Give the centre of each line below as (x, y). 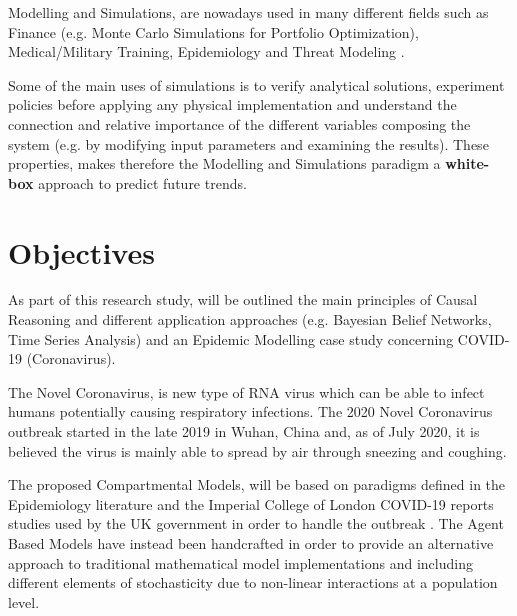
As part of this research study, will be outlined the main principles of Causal (243, 299)
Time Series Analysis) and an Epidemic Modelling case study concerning (231, 338)
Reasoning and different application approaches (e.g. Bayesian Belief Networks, (250, 319)
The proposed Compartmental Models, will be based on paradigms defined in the (257, 484)
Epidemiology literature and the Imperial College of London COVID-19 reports (251, 503)
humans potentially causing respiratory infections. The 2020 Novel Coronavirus (250, 411)
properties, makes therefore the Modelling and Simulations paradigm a (224, 163)
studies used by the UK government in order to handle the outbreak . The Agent (256, 523)
